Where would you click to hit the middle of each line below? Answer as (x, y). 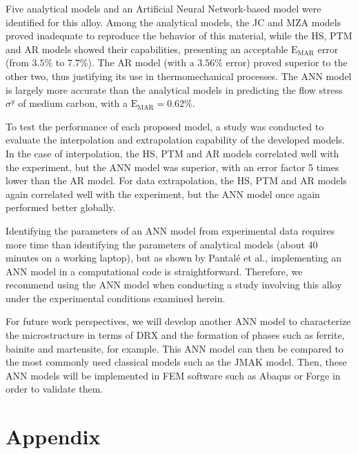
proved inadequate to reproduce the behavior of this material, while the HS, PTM (179, 36)
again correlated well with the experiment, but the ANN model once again (163, 194)
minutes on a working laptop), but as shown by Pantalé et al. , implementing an (173, 258)
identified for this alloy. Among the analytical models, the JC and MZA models (173, 22)
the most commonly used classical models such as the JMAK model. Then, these (176, 362)
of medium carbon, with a (73, 103)
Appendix (53, 436)
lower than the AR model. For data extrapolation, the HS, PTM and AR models (176, 180)
